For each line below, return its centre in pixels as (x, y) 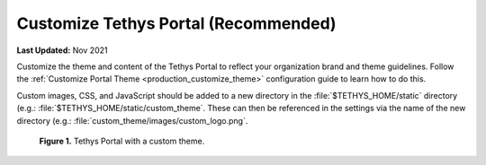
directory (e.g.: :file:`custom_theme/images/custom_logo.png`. (132, 120)
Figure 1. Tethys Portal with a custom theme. (122, 141)
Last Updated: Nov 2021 (62, 50)
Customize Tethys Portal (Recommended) (176, 23)
